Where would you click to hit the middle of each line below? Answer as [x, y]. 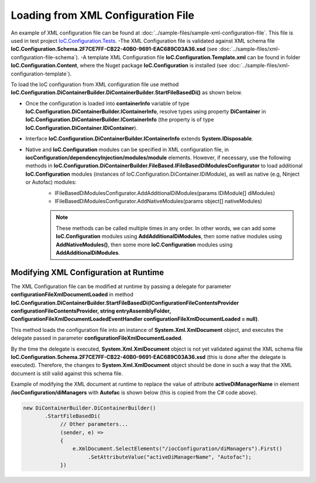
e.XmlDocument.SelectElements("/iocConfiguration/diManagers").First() [177, 449]
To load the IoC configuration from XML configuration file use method [95, 84]
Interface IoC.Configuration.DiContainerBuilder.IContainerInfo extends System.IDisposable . [140, 139]
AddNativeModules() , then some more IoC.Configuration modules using [144, 244]
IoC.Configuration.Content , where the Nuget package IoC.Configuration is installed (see [119, 66]
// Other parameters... [94, 424]
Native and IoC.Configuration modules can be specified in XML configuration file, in [127, 149]
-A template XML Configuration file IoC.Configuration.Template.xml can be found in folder [190, 57]
